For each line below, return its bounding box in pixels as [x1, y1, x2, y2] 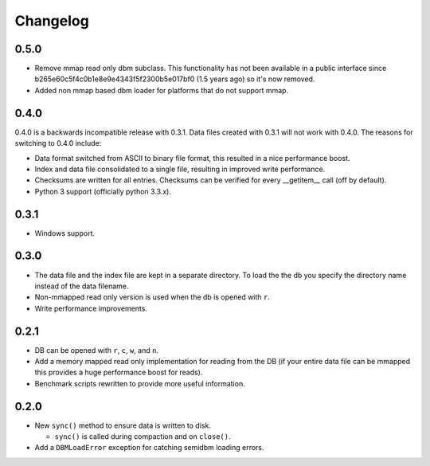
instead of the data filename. [34, 281, 129, 291]
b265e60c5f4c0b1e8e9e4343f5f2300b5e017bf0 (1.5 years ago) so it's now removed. [34, 74, 315, 84]
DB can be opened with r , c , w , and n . [34, 345, 159, 354]
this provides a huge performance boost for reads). [34, 367, 203, 378]
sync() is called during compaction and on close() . [54, 432, 231, 441]
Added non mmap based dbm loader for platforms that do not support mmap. [34, 85, 289, 95]
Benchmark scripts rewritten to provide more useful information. [34, 378, 246, 388]
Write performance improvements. [34, 303, 147, 313]
